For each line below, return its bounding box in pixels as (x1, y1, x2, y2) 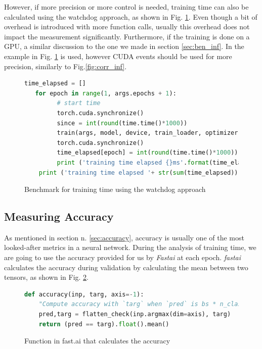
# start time (57, 99, 101, 107)
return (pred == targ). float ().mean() (38, 320, 169, 328)
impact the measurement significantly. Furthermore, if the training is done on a (4, 31, 250, 41)
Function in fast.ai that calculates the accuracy (24, 335, 170, 346)
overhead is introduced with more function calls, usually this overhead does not (4, 21, 250, 32)
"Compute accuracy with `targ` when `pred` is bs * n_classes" (38, 301, 256, 308)
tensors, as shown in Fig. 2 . (4, 272, 89, 282)
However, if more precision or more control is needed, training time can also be (4, 2, 249, 12)
